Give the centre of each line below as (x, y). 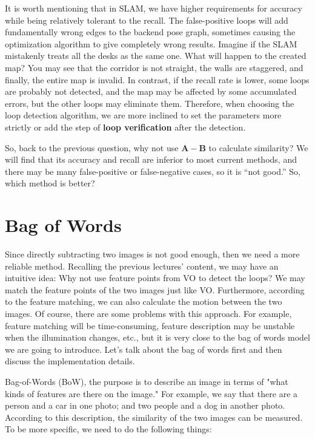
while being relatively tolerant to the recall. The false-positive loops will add (147, 20)
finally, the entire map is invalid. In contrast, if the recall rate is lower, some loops (157, 79)
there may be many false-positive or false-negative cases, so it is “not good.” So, (153, 171)
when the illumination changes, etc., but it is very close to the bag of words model (157, 337)
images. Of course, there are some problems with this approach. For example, (148, 313)
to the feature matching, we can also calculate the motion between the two (144, 301)
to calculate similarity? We (258, 147)
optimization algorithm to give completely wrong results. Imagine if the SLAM (151, 43)
